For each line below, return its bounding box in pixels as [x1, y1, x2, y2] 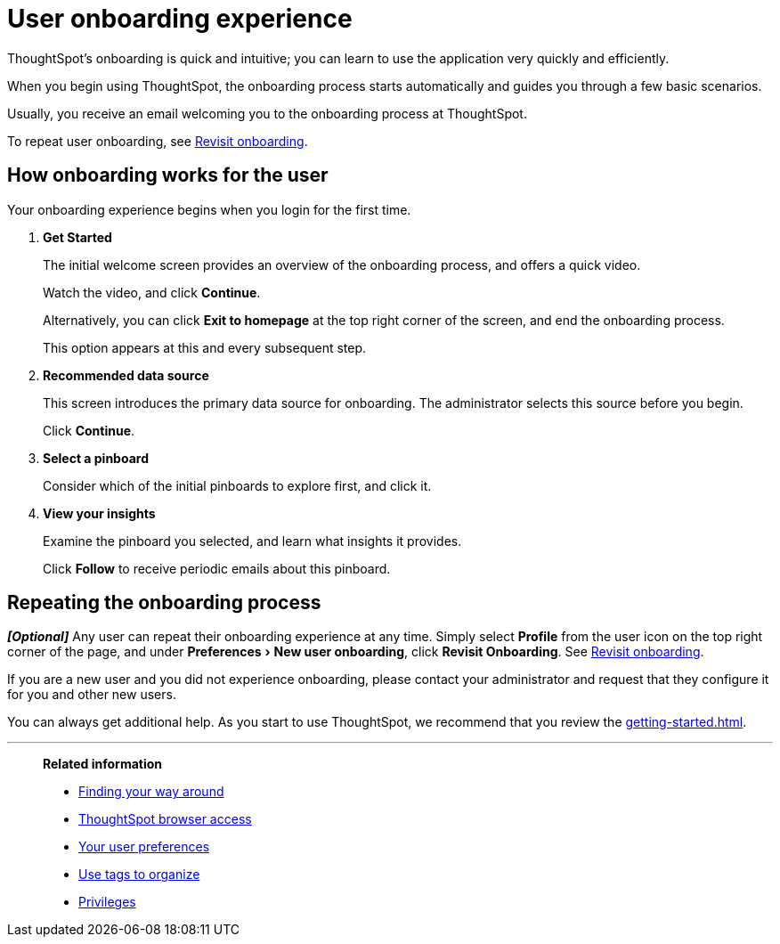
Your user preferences [78, 839, 210, 855]
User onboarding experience [7, 4, 353, 34]
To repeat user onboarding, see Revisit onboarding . [7, 133, 308, 149]
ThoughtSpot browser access [78, 811, 252, 827]
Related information [43, 756, 163, 772]
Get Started [43, 229, 112, 245]
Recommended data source [43, 367, 209, 383]
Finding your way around [78, 784, 224, 800]
